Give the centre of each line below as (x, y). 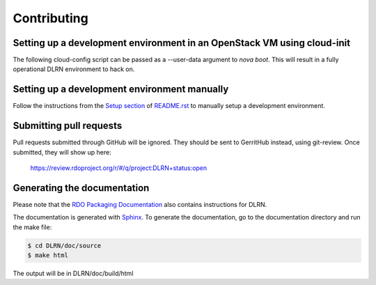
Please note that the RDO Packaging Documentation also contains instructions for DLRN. (140, 204)
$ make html (48, 255)
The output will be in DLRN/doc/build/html (73, 274)
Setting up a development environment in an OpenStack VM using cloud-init (182, 43)
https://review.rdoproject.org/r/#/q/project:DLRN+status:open (119, 168)
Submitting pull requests (68, 126)
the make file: (32, 227)
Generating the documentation (81, 188)
